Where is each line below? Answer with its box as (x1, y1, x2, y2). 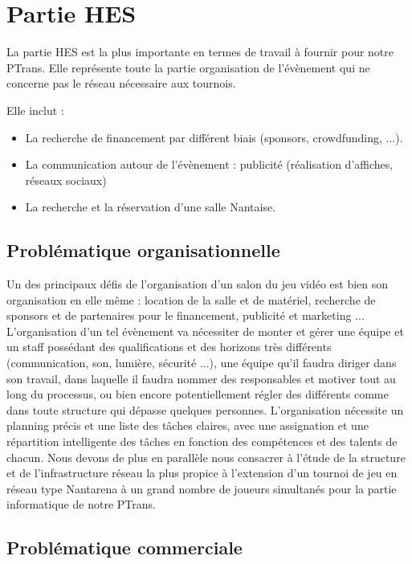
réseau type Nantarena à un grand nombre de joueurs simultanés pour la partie (6, 480, 397, 497)
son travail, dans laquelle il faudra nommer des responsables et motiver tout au (6, 370, 396, 386)
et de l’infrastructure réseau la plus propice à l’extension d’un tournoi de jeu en (6, 464, 398, 481)
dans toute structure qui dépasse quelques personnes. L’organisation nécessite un (6, 401, 404, 418)
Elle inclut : (6, 101, 64, 118)
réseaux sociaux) (25, 171, 107, 188)
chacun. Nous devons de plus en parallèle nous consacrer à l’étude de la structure (6, 448, 406, 465)
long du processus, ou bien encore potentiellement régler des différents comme (6, 386, 389, 403)
